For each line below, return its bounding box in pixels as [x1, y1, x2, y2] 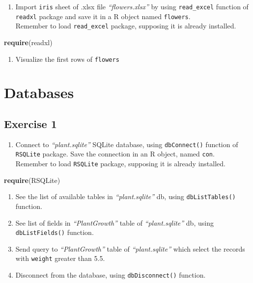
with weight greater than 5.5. [15, 253, 105, 263]
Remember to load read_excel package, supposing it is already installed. [15, 21, 236, 31]
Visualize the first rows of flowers [15, 53, 119, 64]
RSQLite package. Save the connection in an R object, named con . [15, 149, 215, 159]
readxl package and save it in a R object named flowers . [15, 11, 191, 21]
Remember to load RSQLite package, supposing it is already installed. [15, 158, 225, 169]
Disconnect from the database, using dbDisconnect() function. [15, 270, 206, 280]
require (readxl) [4, 37, 53, 47]
